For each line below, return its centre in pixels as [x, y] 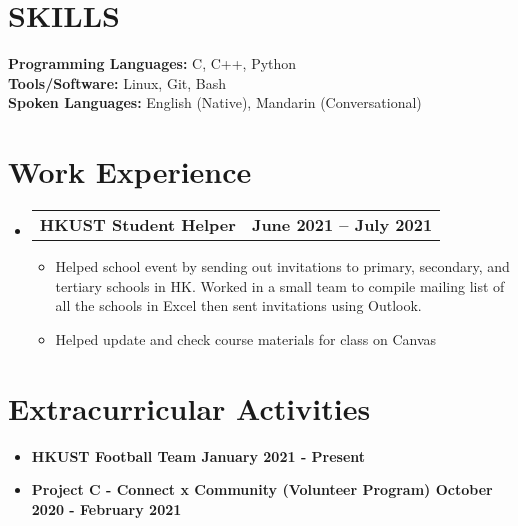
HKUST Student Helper [137, 225]
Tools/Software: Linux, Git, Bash [117, 82]
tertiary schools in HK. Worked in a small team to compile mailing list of [280, 285]
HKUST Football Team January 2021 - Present [198, 455]
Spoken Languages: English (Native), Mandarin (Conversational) [215, 102]
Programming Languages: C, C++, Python [152, 63]
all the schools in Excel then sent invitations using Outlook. [238, 305]
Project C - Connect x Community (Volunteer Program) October [262, 489]
